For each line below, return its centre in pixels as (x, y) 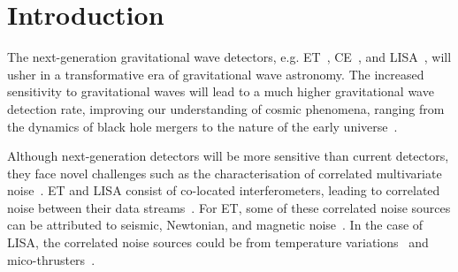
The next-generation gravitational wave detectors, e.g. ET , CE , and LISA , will (229, 57)
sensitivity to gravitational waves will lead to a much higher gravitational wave (221, 91)
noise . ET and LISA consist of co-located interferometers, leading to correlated (224, 190)
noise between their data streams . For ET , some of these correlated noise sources (229, 207)
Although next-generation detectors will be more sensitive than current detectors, (228, 156)
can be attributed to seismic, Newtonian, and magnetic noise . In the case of (215, 225)
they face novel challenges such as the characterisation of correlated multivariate (225, 173)
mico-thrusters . (51, 259)
